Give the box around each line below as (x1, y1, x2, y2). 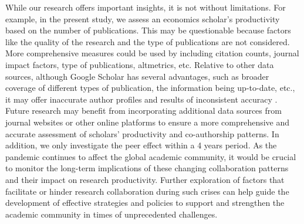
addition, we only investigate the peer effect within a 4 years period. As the (5, 139, 277, 151)
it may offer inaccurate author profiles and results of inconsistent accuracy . (5, 93, 278, 105)
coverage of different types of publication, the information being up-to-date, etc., (5, 82, 295, 94)
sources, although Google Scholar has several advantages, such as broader (5, 70, 269, 82)
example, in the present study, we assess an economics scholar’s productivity (5, 12, 280, 25)
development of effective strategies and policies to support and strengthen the (5, 196, 285, 209)
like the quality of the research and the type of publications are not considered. (5, 35, 290, 47)
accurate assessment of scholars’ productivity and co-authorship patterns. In (5, 127, 279, 140)
